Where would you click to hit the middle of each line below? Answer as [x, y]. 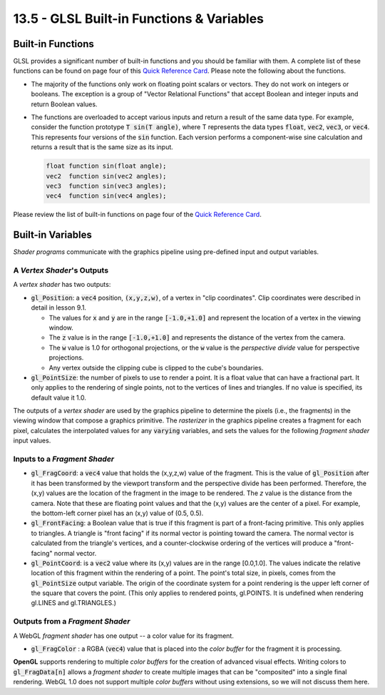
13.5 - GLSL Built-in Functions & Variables [138, 19]
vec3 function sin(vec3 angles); [106, 186]
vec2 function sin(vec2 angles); [106, 176]
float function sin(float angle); [106, 166]
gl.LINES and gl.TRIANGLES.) [74, 603]
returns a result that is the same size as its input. [102, 147]
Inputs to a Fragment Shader [63, 459]
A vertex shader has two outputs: [62, 285]
